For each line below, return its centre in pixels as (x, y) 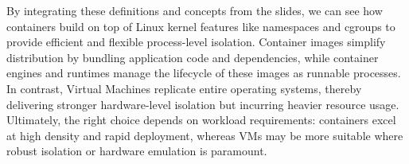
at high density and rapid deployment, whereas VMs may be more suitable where (205, 135)
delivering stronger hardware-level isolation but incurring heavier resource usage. (203, 104)
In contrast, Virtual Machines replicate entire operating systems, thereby (184, 88)
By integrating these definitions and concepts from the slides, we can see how (195, 10)
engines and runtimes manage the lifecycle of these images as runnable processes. (204, 73)
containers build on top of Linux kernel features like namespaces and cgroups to (201, 26)
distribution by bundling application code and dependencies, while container (193, 57)
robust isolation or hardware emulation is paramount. (137, 151)
